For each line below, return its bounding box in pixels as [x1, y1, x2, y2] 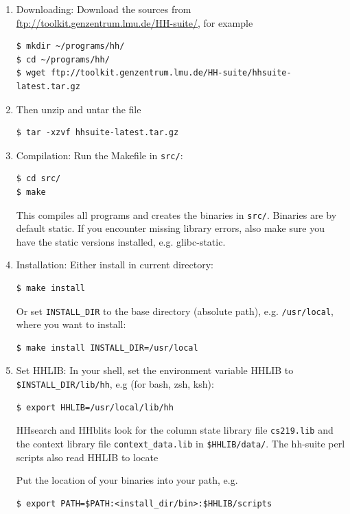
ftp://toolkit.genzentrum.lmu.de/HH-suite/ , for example [16, 15, 253, 30]
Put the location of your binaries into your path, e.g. [16, 473, 238, 487]
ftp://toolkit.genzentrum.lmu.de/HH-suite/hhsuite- [50, 68, 292, 78]
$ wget [16, 68, 46, 78]
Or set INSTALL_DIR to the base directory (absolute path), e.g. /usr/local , [16, 303, 334, 318]
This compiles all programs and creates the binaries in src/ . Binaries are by [16, 207, 337, 222]
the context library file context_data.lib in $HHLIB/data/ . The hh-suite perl [16, 436, 345, 450]
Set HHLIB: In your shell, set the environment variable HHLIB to [16, 363, 294, 377]
